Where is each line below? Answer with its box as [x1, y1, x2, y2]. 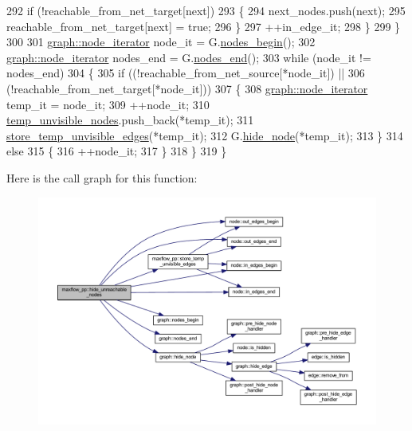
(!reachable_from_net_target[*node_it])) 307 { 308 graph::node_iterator [6, 80, 368, 96]
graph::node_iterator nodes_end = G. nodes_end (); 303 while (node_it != [6, 49, 371, 65]
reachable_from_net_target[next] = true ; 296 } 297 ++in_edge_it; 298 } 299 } [6, 18, 401, 34]
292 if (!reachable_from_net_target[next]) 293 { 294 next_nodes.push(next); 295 [6, 2, 406, 18]
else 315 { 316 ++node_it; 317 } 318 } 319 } [6, 143, 227, 159]
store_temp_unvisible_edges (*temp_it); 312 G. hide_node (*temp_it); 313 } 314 [6, 127, 403, 143]
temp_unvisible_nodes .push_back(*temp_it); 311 [6, 112, 254, 128]
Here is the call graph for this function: [6, 169, 198, 186]
